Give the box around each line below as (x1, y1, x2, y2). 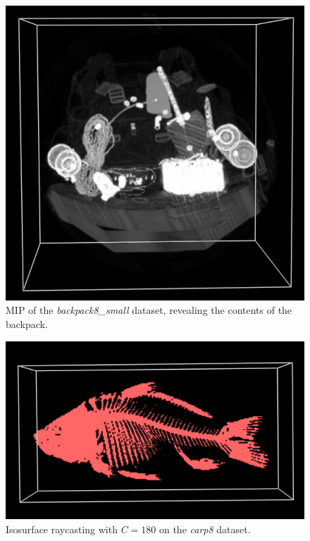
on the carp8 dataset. (159, 521, 251, 536)
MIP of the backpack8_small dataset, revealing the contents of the (6, 303, 292, 317)
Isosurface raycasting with (6, 521, 118, 536)
